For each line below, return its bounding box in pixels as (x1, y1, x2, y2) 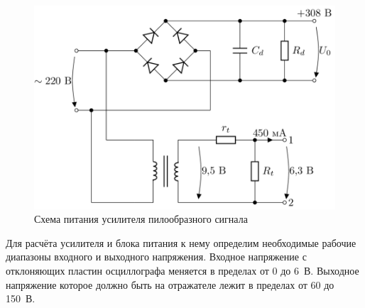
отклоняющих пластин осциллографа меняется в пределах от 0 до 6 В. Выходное (6, 263, 359, 277)
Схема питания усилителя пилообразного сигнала (34, 211, 248, 226)
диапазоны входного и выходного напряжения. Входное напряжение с (6, 249, 307, 264)
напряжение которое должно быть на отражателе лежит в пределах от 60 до (6, 277, 334, 292)
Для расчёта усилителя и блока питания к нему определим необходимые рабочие (6, 235, 356, 250)
